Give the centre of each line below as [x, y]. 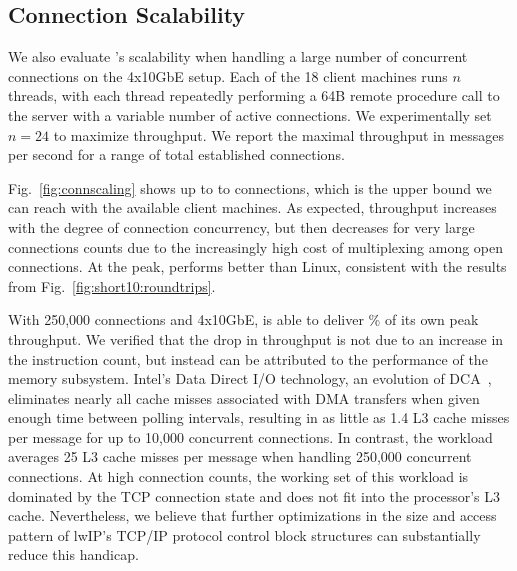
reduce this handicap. [73, 554]
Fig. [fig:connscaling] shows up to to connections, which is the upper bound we [250, 187]
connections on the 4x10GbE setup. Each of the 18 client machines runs [228, 75]
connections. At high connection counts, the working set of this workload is [238, 476]
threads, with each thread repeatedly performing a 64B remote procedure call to [254, 95]
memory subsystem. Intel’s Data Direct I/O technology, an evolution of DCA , [250, 378]
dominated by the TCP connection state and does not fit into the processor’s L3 [254, 495]
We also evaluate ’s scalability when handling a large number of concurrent [238, 56]
